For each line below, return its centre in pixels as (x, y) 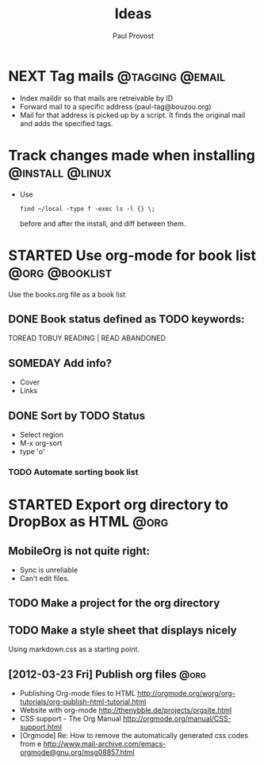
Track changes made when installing (132, 155)
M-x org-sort (41, 443)
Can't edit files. (44, 578)
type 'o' (32, 451)
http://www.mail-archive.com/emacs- (105, 744)
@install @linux (60, 172)
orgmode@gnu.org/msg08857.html (77, 752)
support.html (40, 727)
